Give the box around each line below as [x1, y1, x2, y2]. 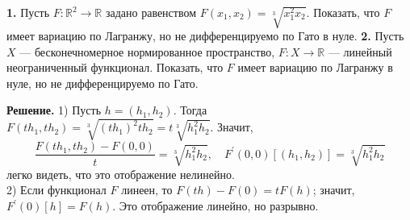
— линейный [328, 43, 392, 60]
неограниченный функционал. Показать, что [6, 59, 224, 76]
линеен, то [121, 181, 173, 198]
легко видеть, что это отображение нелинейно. [6, 165, 235, 182]
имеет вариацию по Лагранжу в [237, 59, 393, 76]
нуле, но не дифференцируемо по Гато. [6, 74, 199, 91]
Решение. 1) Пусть [6, 102, 102, 118]
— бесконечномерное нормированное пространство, [19, 43, 275, 60]
